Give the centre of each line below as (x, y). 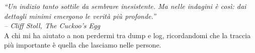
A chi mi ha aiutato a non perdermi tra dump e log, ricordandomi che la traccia (127, 35)
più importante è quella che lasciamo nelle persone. (83, 45)
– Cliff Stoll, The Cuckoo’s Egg (52, 26)
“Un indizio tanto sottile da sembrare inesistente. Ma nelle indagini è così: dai (125, 6)
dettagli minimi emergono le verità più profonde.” (80, 16)
